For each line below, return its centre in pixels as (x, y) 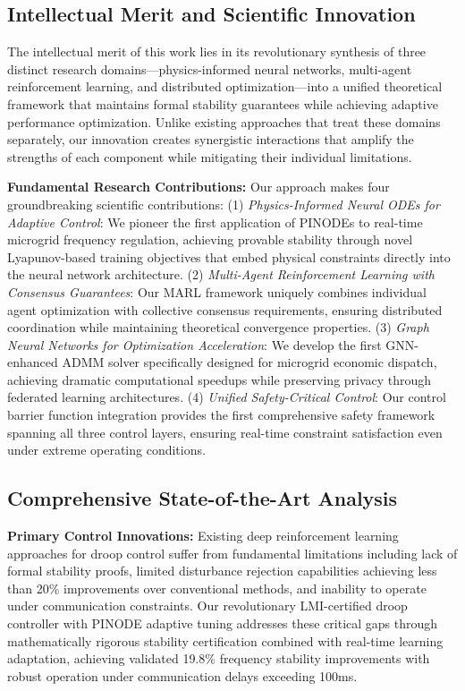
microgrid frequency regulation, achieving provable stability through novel (210, 239)
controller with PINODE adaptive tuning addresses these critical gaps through (223, 623)
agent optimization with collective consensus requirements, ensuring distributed (225, 309)
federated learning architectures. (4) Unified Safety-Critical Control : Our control (227, 397)
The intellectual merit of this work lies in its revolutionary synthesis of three (217, 51)
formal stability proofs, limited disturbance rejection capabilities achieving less (222, 571)
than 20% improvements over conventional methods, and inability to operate (217, 588)
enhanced (33, 362)
